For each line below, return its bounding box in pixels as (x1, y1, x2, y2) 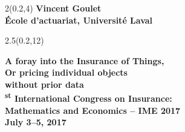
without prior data (5, 78, 84, 90)
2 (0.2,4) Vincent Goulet (5, 2, 102, 14)
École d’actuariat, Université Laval (5, 13, 153, 26)
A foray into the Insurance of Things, (5, 54, 164, 67)
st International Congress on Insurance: (5, 90, 172, 105)
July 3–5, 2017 (5, 116, 67, 128)
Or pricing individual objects (5, 66, 128, 79)
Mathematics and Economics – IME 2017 (5, 104, 181, 116)
